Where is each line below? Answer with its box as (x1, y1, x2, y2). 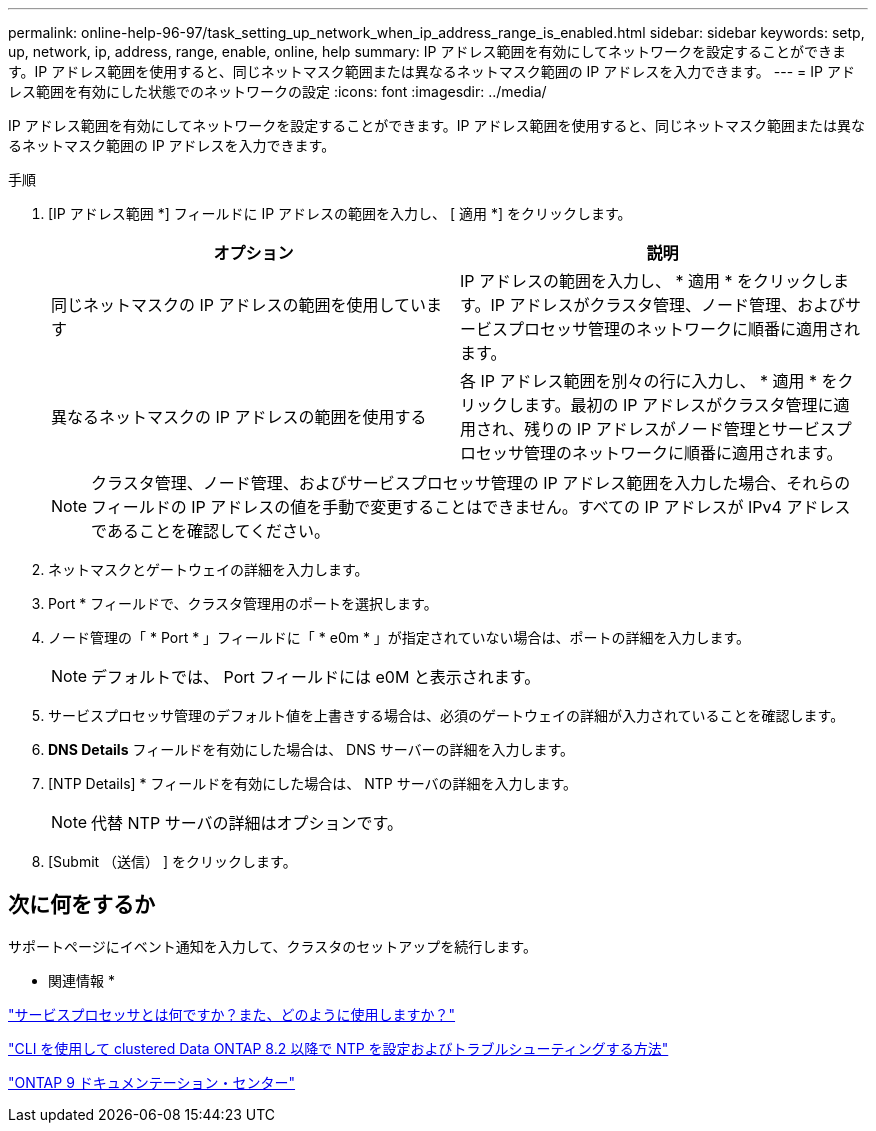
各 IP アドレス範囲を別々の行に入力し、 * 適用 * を (460, 371, 838, 391)
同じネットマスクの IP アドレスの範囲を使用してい (51, 295, 427, 315)
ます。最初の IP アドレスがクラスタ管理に (524, 395, 834, 415)
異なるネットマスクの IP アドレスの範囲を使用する (51, 407, 427, 427)
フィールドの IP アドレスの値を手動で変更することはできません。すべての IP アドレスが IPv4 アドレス (91, 497, 851, 517)
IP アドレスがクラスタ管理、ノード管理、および (490, 295, 846, 315)
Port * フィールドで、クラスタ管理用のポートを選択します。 (48, 595, 438, 612)
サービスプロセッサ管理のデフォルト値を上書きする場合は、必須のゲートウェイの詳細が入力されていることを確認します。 (48, 707, 845, 724)
